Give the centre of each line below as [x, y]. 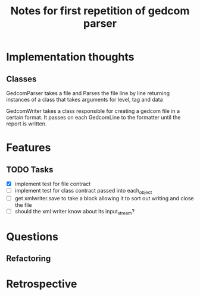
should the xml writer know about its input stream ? [75, 212]
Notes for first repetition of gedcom [100, 11]
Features [29, 148]
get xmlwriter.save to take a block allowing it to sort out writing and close [104, 198]
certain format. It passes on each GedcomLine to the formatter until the [93, 117]
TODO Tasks [30, 170]
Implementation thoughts [70, 57]
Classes [21, 79]
